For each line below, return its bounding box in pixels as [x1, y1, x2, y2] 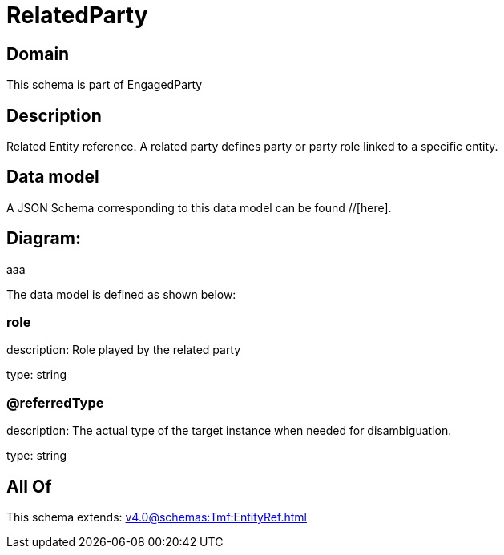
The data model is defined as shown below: [6, 287, 236, 301]
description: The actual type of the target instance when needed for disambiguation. [6, 424, 452, 438]
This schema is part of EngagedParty [6, 78, 203, 92]
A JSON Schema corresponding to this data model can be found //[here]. [6, 200, 392, 215]
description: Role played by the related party [6, 343, 241, 357]
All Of [6, 476, 52, 497]
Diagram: [6, 228, 81, 249]
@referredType [6, 394, 104, 411]
